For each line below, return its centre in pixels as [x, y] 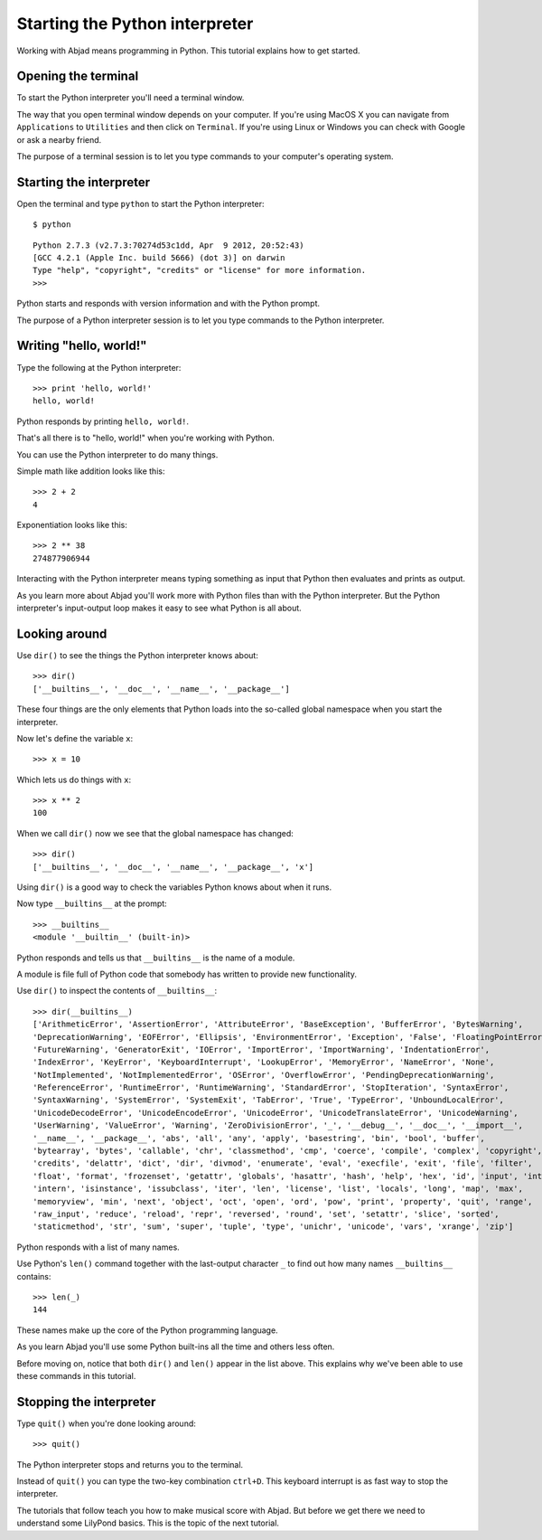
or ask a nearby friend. [59, 139]
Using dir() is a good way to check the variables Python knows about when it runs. [174, 887]
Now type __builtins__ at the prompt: [92, 903]
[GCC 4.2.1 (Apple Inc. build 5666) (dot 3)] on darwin [159, 258]
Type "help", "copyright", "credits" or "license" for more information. [200, 270]
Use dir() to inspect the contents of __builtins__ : [117, 991]
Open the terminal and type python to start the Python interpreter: [140, 203]
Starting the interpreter [84, 182]
